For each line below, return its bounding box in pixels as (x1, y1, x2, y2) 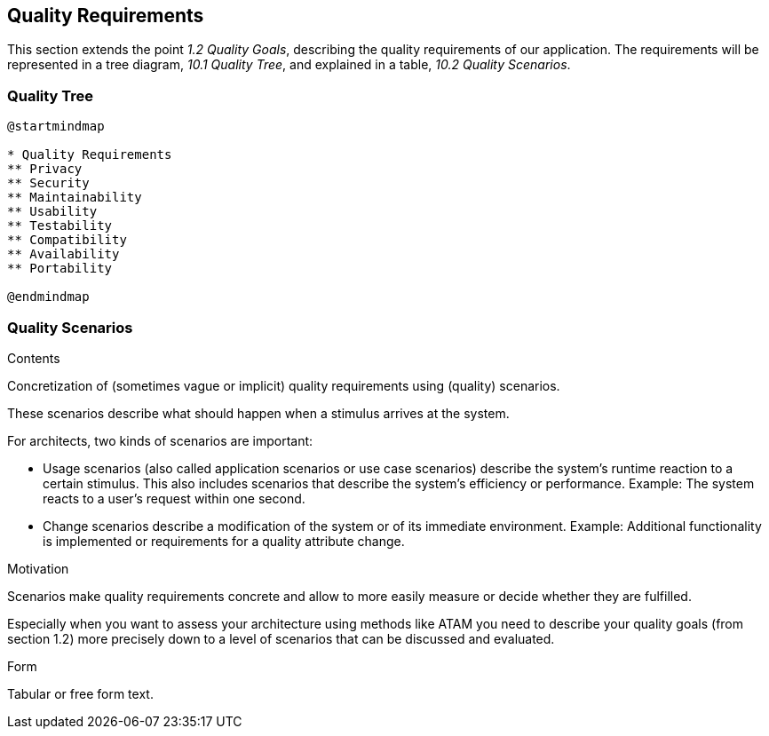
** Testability (7, 218, 113, 233)
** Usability (7, 204, 98, 219)
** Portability (7, 261, 113, 276)
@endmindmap (7, 289, 90, 305)
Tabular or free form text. (7, 685, 154, 701)
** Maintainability (7, 190, 142, 205)
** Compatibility (7, 233, 127, 248)
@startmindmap (7, 119, 105, 134)
